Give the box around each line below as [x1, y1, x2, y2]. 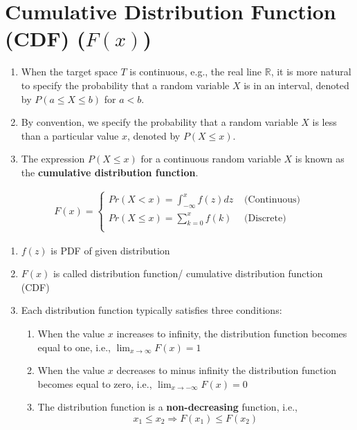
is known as [295, 151, 345, 166]
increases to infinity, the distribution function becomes [116, 326, 347, 341]
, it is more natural [271, 64, 351, 79]
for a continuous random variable [140, 151, 281, 166]
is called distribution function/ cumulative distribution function [53, 266, 323, 281]
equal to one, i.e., [37, 339, 111, 354]
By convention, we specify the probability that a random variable [21, 115, 298, 129]
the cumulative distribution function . [21, 165, 199, 179]
